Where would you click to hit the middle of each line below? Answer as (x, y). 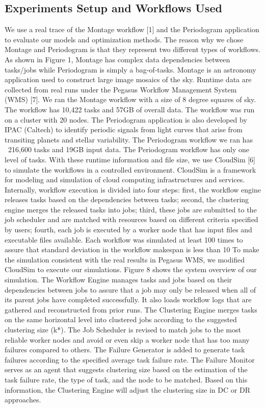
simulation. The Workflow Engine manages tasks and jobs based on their (118, 280)
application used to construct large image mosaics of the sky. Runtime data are (128, 79)
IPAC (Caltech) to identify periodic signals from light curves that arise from (124, 129)
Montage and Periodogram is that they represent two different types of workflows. (132, 49)
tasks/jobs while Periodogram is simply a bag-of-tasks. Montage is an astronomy (130, 69)
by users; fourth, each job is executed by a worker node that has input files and (128, 230)
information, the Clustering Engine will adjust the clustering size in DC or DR (127, 389)
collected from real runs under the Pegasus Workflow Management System (121, 89)
